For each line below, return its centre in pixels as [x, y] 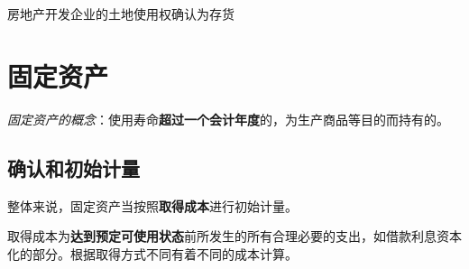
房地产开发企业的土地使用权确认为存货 [121, 14]
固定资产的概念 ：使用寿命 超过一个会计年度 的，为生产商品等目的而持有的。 [228, 119]
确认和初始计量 [74, 167]
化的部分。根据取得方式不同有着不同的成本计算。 [152, 253]
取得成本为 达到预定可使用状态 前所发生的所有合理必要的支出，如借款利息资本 [234, 236]
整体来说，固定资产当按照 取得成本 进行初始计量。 [152, 205]
